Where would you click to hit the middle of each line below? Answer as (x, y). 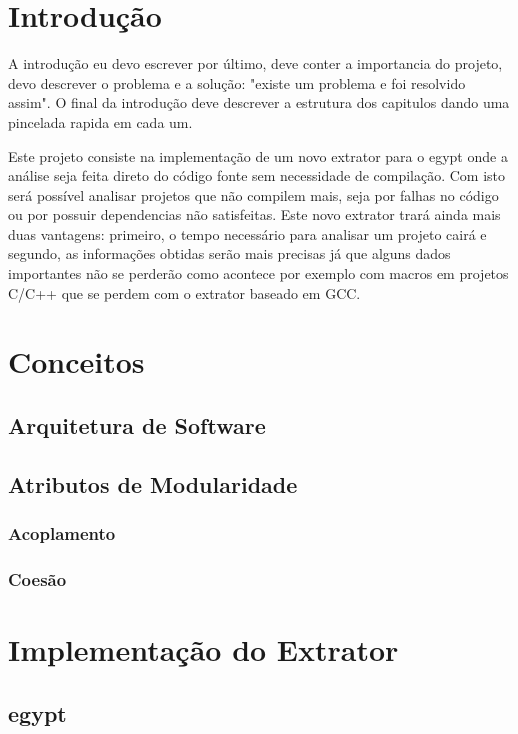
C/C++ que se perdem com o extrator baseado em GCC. (184, 292)
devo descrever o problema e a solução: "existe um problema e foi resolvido (237, 82)
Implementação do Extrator (203, 649)
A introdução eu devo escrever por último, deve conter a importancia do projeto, (255, 63)
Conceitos (76, 361)
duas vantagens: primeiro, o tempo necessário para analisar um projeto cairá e (247, 233)
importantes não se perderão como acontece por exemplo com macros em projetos (258, 273)
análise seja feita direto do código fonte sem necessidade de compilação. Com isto (257, 175)
